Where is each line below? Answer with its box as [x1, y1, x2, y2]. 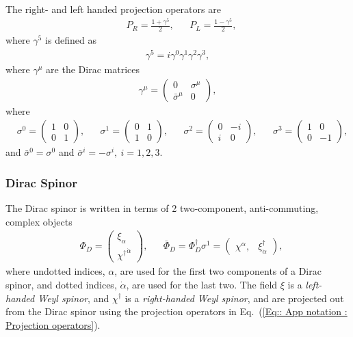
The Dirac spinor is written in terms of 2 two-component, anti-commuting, [5, 201, 319, 215]
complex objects [5, 214, 73, 228]
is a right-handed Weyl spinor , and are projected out [125, 291, 344, 305]
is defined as [45, 33, 96, 47]
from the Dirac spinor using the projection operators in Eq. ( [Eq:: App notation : [5, 304, 348, 319]
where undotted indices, [5, 264, 105, 278]
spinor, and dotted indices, [5, 277, 117, 291]
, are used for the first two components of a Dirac [114, 264, 322, 278]
